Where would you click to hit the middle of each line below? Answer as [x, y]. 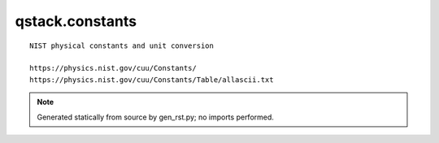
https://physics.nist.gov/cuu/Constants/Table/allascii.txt [152, 80]
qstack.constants [76, 21]
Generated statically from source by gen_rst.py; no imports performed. [155, 117]
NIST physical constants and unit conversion [122, 45]
